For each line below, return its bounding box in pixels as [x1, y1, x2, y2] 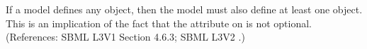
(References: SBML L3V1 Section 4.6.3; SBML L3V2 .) [6, 29, 245, 44]
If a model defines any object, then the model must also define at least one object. [6, 2, 363, 16]
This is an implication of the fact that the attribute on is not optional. [6, 15, 312, 30]
